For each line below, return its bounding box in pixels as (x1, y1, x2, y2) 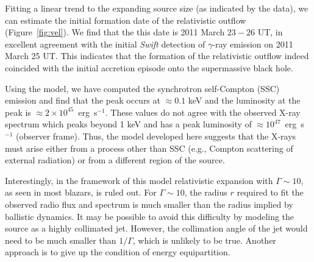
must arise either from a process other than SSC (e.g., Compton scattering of (5, 141, 293, 154)
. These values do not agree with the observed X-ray (105, 105, 301, 118)
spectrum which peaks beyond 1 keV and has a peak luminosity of (5, 118, 252, 130)
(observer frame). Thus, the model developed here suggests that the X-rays (15, 129, 296, 142)
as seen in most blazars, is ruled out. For (5, 186, 157, 199)
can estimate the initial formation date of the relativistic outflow (5, 13, 246, 26)
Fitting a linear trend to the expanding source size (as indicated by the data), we (5, 2, 309, 14)
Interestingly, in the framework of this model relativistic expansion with (5, 174, 273, 186)
